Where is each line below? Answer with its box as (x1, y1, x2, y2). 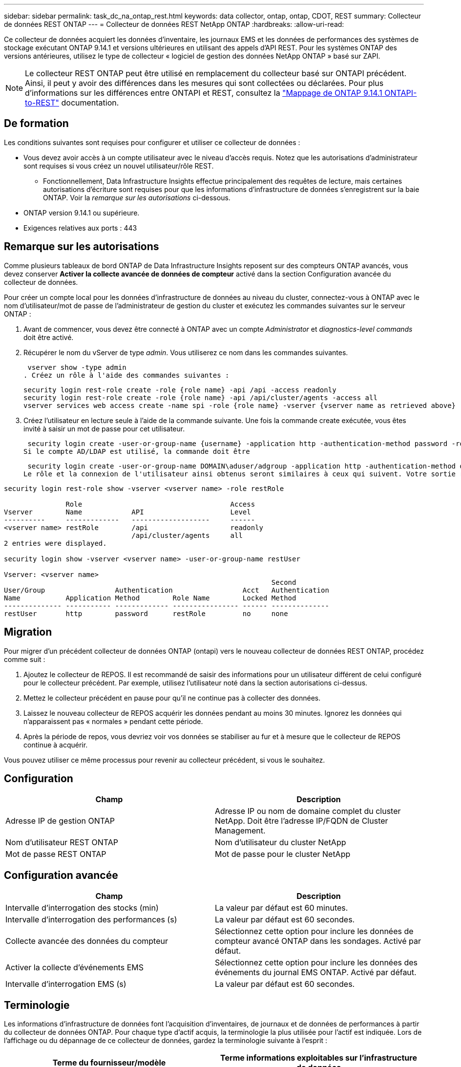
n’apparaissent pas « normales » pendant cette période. (23, 717, 203, 726)
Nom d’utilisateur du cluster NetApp (215, 837, 346, 848)
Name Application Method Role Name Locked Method (4, 594, 296, 602)
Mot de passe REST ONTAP (5, 849, 106, 859)
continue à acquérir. (23, 740, 88, 749)
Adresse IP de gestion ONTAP (5, 816, 115, 826)
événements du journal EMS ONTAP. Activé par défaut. (215, 967, 417, 978)
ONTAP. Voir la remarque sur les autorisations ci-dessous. (43, 193, 230, 202)
